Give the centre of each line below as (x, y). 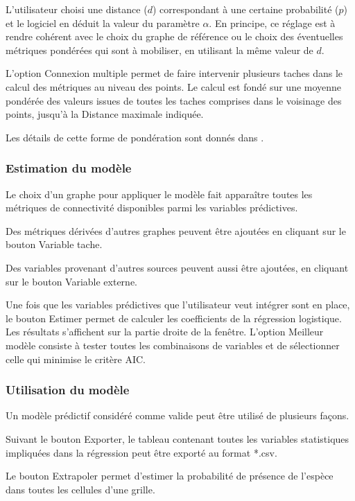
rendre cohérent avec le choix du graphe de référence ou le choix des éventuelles (174, 36)
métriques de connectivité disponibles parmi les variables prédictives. (152, 208)
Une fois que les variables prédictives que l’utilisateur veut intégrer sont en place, (178, 305)
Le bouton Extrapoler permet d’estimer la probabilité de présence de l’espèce (170, 476)
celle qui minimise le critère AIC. (76, 359)
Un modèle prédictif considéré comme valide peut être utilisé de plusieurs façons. (177, 415)
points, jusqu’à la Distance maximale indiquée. (105, 114)
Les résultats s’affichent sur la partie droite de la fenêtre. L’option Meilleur (165, 332)
